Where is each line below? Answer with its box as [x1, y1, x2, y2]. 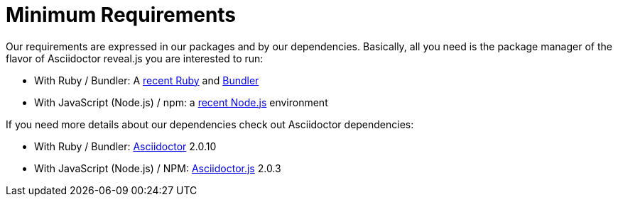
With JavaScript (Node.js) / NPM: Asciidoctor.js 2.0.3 [34, 162, 281, 174]
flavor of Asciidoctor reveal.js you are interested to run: [6, 52, 264, 64]
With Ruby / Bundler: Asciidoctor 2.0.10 [34, 140, 217, 152]
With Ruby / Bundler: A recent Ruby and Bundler [34, 74, 259, 86]
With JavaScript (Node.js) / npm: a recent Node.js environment [34, 96, 328, 108]
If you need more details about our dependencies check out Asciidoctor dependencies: [6, 118, 414, 130]
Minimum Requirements [6, 3, 237, 27]
